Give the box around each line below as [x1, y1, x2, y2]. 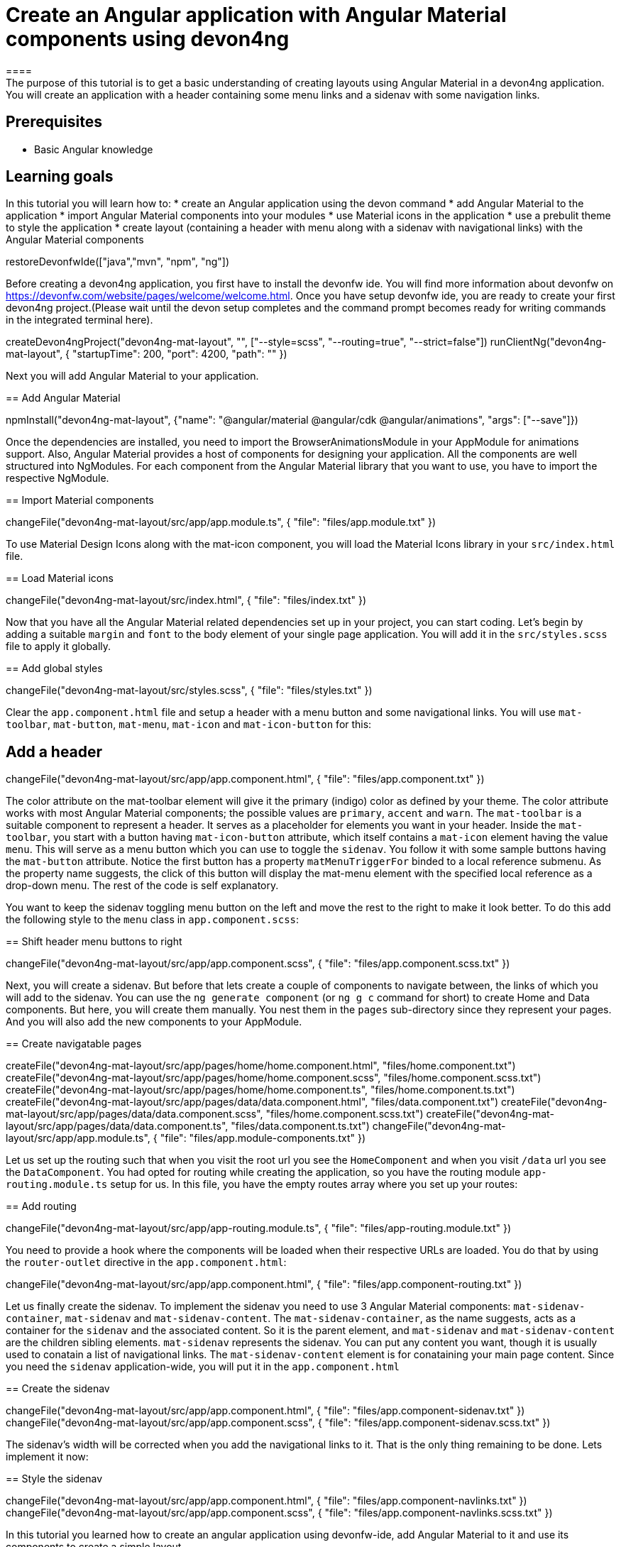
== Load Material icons [6, 572, 114, 585]
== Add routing [6, 1200, 77, 1213]
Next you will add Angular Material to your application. [6, 370, 259, 382]
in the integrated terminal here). [6, 314, 153, 326]
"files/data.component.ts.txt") [231, 1120, 370, 1133]
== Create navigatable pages [6, 1037, 142, 1050]
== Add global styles [6, 662, 103, 675]
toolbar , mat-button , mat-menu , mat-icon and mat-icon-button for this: [6, 718, 372, 731]
